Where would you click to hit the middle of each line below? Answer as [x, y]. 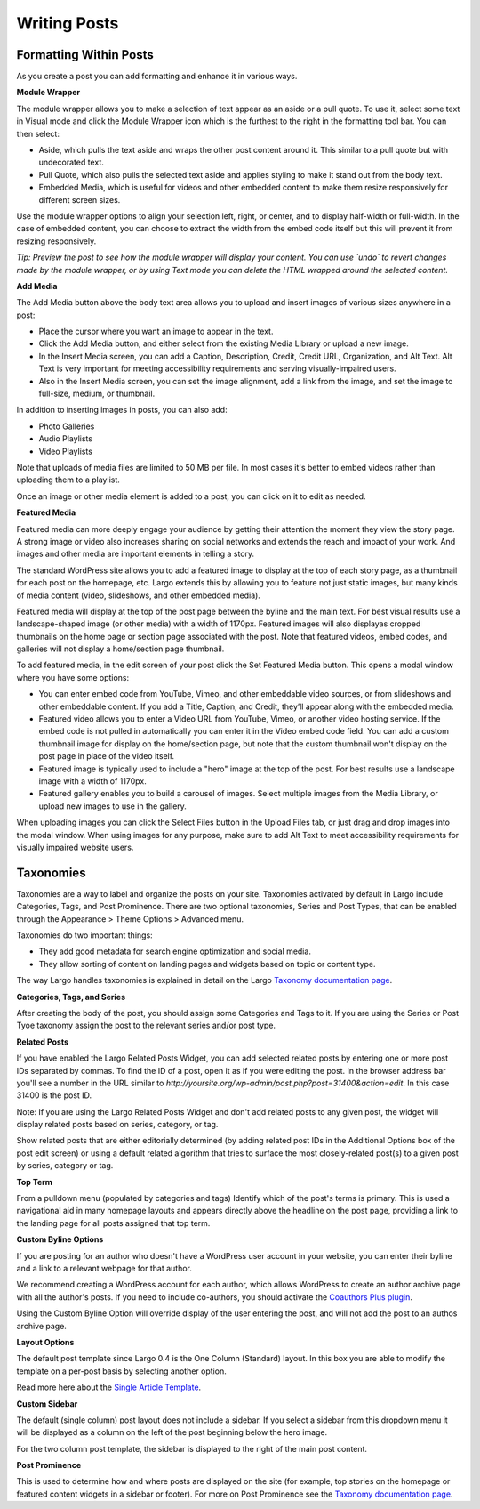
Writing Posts [68, 23]
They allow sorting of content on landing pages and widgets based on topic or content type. [208, 964]
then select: [38, 133]
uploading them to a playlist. [68, 480]
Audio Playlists [66, 439]
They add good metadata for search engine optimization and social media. [175, 951]
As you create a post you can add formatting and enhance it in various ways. [157, 77]
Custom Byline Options [60, 1239]
